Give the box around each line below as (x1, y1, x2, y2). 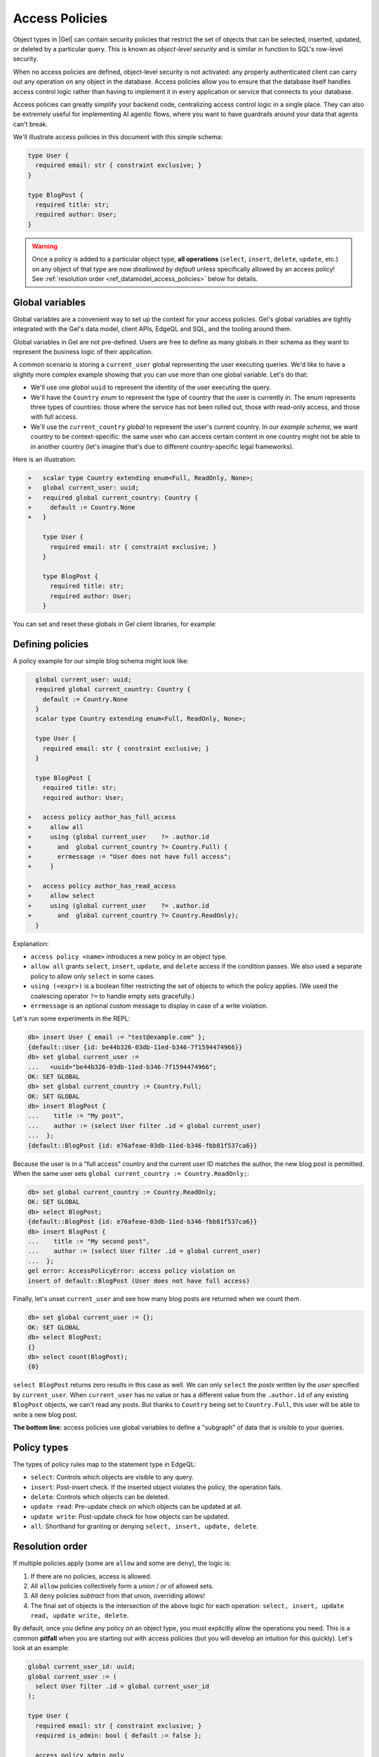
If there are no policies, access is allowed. (30, 1571, 152, 1581)
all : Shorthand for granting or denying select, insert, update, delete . (30, 1522, 259, 1531)
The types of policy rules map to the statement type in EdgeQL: (13, 1460, 197, 1468)
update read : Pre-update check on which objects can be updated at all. (30, 1503, 242, 1511)
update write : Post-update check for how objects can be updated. (30, 1512, 230, 1521)
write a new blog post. (13, 1410, 78, 1419)
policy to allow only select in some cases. (30, 972, 156, 980)
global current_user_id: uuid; (27, 1663, 136, 1671)
